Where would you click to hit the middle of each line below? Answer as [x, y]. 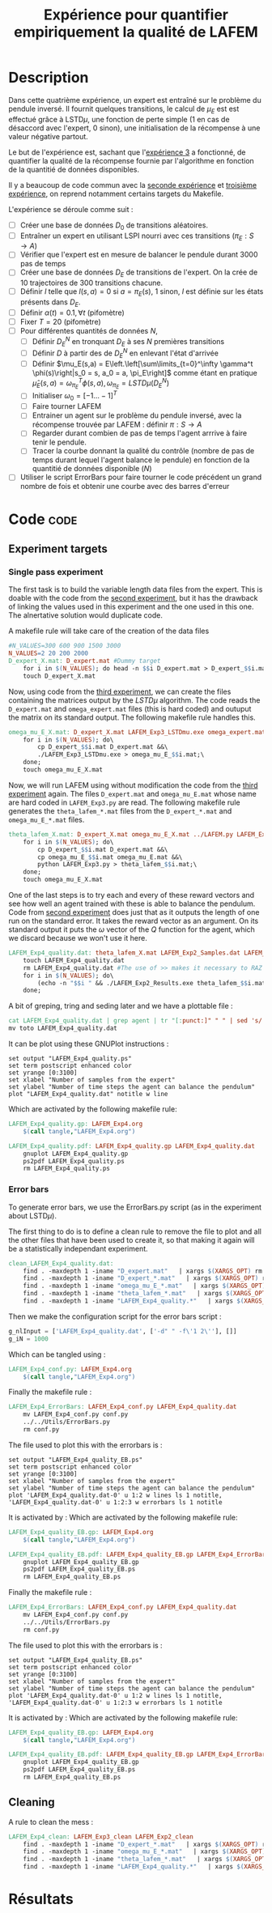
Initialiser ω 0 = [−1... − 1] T [74, 396]
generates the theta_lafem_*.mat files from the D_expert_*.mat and [120, 810]
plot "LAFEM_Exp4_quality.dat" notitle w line [88, 1095]
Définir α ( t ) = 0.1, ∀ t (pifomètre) [72, 312]
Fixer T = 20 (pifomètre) [60, 321]
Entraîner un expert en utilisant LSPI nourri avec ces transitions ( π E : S [137, 236]
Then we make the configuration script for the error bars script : [115, 1316]
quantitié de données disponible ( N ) [92, 469]
